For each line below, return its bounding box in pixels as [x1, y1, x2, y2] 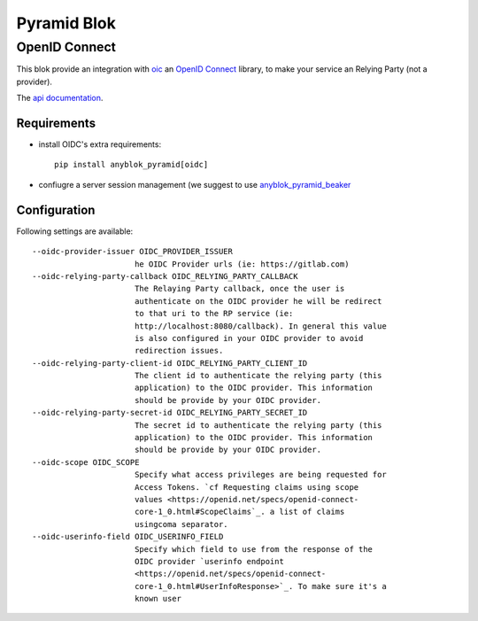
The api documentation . [16, 93, 104, 104]
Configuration [16, 202, 96, 217]
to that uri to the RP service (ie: [134, 308, 294, 319]
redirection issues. [134, 345, 224, 356]
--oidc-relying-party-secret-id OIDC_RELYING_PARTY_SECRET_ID [32, 408, 308, 418]
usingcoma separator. [134, 519, 229, 529]
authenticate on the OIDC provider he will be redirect [134, 296, 382, 306]
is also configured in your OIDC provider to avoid [134, 333, 364, 343]
